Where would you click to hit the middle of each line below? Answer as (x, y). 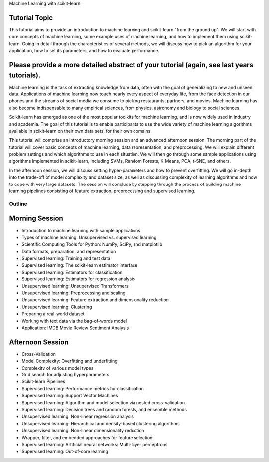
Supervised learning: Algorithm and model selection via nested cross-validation (103, 402)
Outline (18, 204)
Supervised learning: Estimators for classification (72, 272)
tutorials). (25, 75)
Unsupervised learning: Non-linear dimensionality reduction (83, 431)
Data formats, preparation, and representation (69, 251)
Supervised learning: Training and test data (66, 258)
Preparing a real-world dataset (53, 314)
